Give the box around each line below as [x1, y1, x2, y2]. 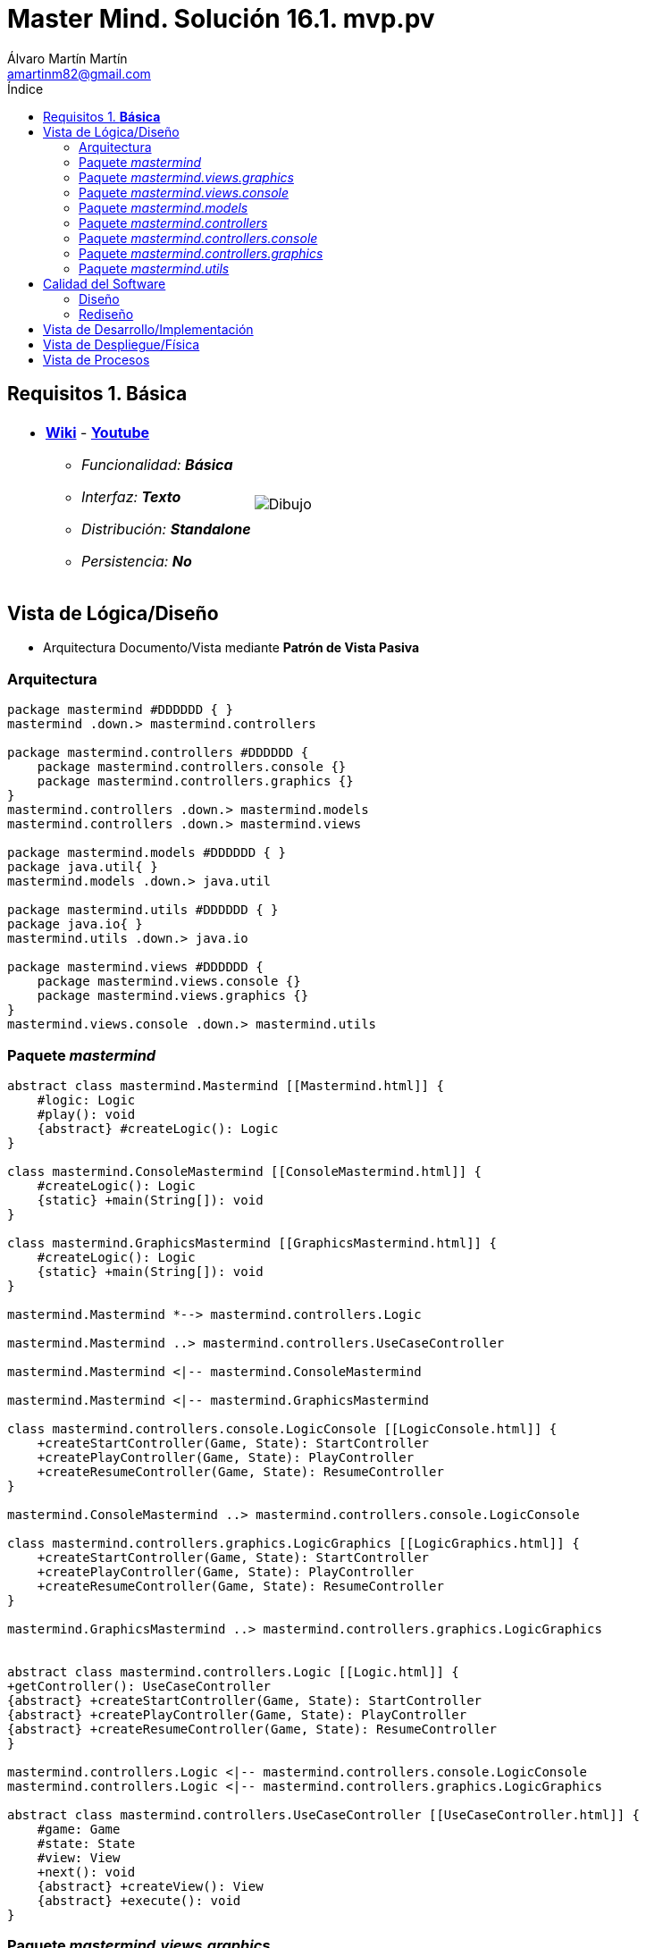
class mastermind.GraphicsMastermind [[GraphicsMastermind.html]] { [7, 1235, 497, 1250]
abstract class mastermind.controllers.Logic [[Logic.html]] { [7, 1664, 459, 1679]
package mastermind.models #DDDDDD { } [7, 845, 286, 861]
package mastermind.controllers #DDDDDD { [7, 745, 309, 760]
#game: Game [37, 1821, 121, 1836]
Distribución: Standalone [81, 519, 251, 538]
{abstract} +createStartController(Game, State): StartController [7, 1692, 482, 1708]
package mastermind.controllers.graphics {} [37, 774, 354, 789]
